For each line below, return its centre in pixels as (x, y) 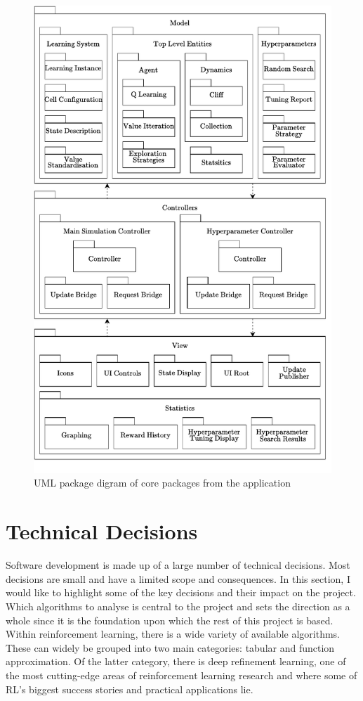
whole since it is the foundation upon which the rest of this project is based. (170, 620)
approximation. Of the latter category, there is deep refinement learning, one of (176, 661)
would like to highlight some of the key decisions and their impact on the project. (181, 592)
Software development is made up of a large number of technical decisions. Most (178, 565)
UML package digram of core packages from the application (162, 483)
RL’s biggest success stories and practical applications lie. (130, 689)
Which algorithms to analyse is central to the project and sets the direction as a (178, 606)
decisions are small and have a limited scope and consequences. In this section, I (178, 578)
